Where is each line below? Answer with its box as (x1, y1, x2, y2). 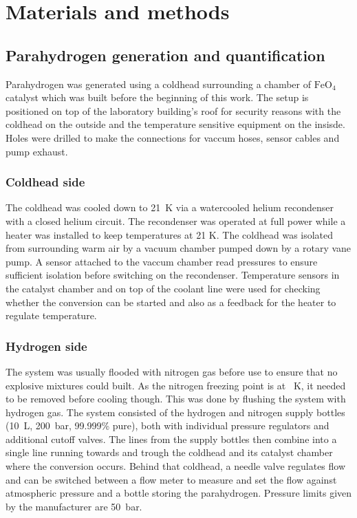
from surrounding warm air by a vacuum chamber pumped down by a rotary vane (6, 241, 351, 255)
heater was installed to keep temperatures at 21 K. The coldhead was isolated (6, 227, 334, 241)
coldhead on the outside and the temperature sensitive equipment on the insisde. (6, 117, 345, 131)
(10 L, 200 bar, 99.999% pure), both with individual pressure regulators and (6, 418, 329, 433)
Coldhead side (6, 173, 85, 191)
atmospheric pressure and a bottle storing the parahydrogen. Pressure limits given (6, 486, 352, 500)
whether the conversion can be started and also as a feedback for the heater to (6, 294, 336, 309)
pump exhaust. (6, 144, 68, 158)
